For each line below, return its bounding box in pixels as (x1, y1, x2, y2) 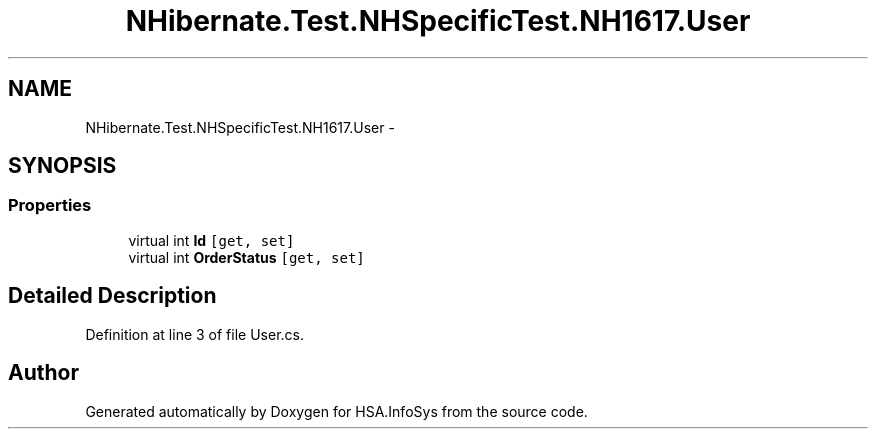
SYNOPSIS (8, 153, 117, 179)
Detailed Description (8, 283, 217, 309)
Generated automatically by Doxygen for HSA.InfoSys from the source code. (85, 402, 588, 420)
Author (8, 360, 79, 386)
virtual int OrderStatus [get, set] (128, 248, 365, 266)
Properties (8, 195, 92, 216)
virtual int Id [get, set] (128, 231, 295, 249)
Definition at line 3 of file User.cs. (85, 325, 304, 343)
